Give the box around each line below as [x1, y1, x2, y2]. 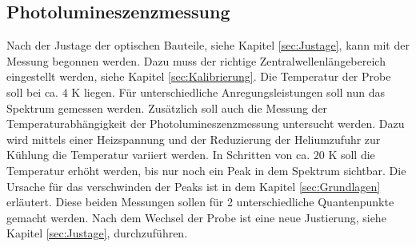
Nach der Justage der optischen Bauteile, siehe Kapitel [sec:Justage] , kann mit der [6, 37, 410, 54]
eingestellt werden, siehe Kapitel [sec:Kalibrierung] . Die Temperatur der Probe [6, 68, 391, 85]
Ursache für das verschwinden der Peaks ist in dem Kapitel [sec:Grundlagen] [6, 177, 381, 194]
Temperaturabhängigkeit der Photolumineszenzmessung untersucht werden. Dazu [6, 115, 405, 132]
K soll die [328, 146, 375, 163]
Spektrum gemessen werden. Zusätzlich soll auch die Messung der [6, 99, 328, 116]
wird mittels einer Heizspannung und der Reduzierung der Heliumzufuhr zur [6, 130, 381, 147]
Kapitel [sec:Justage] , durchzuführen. [6, 225, 188, 241]
